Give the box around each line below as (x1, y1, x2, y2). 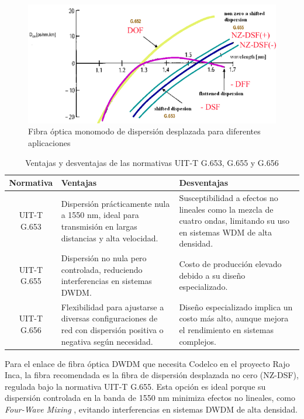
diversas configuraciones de (61, 312, 158, 324)
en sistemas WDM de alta (179, 226, 272, 238)
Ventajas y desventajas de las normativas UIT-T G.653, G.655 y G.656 (25, 156, 279, 168)
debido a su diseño (179, 269, 246, 281)
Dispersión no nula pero (61, 252, 147, 264)
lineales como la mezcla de (179, 203, 274, 215)
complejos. (179, 335, 216, 347)
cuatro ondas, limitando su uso (179, 214, 289, 227)
